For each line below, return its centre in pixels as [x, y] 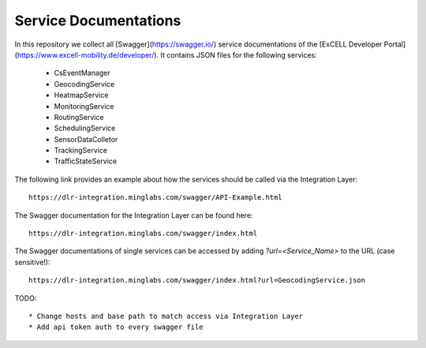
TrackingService [81, 151]
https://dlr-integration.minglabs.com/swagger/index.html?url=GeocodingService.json [197, 281]
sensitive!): [32, 262]
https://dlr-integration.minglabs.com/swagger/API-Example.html [156, 198]
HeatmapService [81, 95]
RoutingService [79, 117]
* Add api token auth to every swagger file [116, 327]
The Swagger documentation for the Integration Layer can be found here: [134, 215]
